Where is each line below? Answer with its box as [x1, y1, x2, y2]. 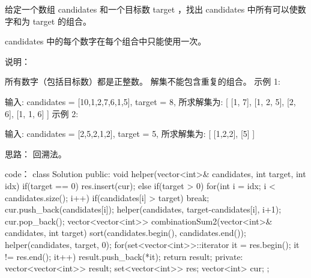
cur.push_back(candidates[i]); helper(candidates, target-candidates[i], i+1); [5, 203, 282, 216]
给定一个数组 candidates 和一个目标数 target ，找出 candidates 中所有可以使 [5, 3, 298, 15]
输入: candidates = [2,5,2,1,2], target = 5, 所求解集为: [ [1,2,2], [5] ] [5, 127, 255, 140]
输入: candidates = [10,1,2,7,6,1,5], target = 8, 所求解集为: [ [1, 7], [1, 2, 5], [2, [5, 95, 296, 107]
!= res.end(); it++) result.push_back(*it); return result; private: [5, 250, 243, 262]
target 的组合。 [32, 14, 91, 27]
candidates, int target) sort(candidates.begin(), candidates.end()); [5, 226, 246, 239]
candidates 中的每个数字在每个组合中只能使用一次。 [5, 35, 207, 47]
